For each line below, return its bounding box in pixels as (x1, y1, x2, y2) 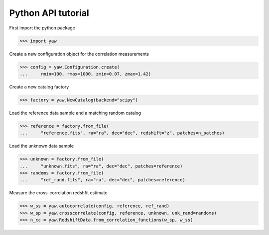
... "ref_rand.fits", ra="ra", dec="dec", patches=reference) (19, 177, 185, 183)
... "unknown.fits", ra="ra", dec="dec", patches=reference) (19, 163, 183, 169)
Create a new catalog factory (9, 83, 69, 89)
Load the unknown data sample (9, 143, 74, 149)
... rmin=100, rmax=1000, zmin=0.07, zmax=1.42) (19, 71, 151, 77)
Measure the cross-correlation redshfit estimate (9, 190, 108, 196)
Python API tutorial (9, 7, 89, 18)
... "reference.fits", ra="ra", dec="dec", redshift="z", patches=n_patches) (19, 130, 225, 136)
